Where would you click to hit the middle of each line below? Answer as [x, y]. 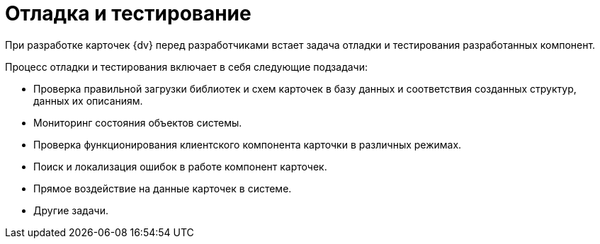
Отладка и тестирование [128, 13]
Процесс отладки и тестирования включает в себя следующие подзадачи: [186, 66]
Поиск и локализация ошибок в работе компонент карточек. [180, 166]
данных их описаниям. [88, 100]
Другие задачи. [71, 210]
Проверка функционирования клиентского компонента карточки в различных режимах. [248, 144]
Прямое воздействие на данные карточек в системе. [163, 188]
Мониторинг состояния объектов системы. [138, 122]
